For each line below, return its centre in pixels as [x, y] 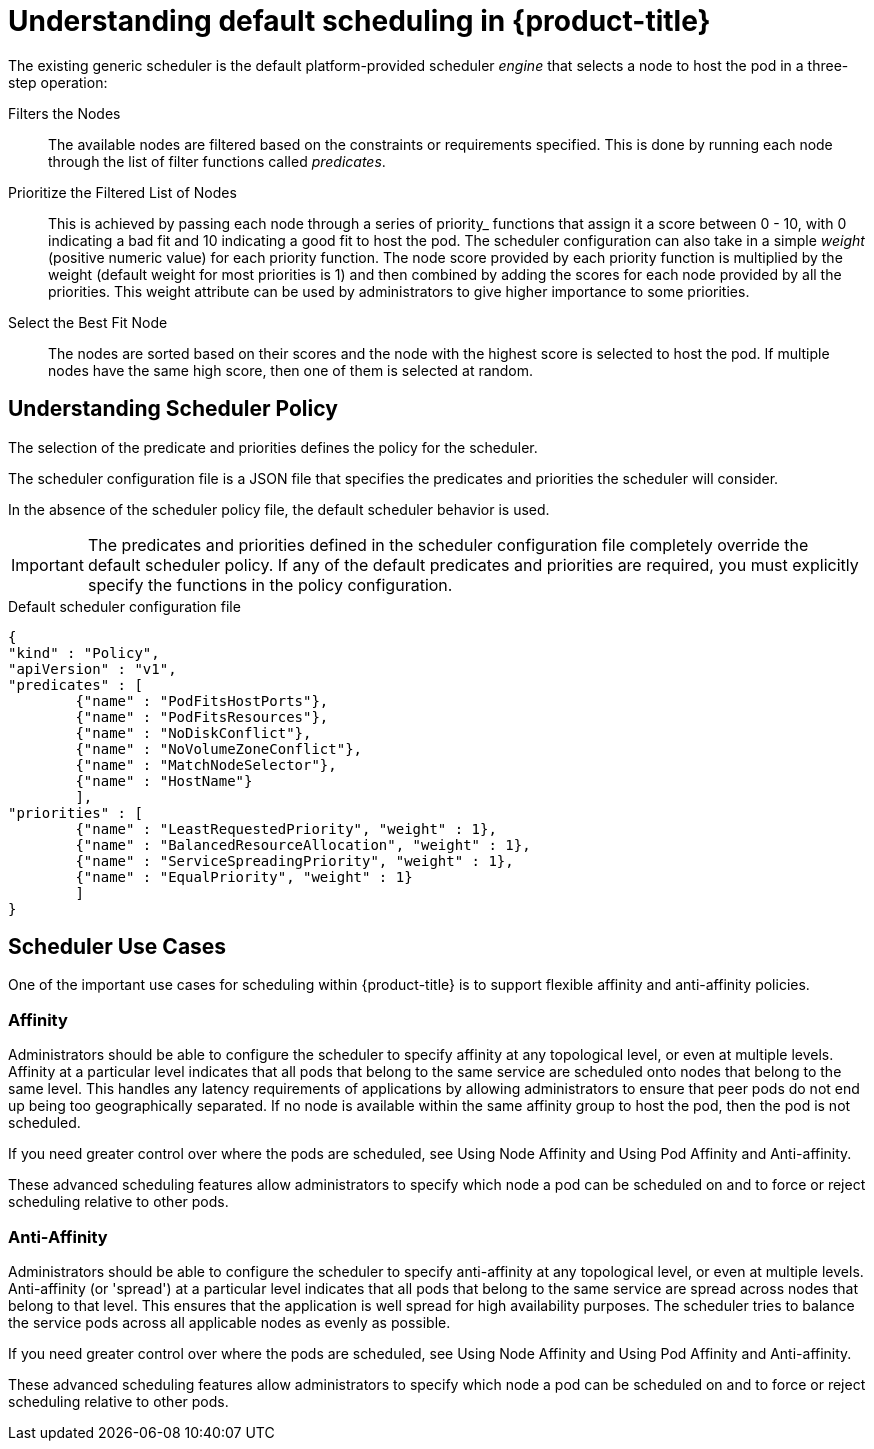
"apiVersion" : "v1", [92, 668]
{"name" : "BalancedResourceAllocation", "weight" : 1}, [303, 844]
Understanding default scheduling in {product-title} [359, 21]
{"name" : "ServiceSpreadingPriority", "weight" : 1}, [294, 860]
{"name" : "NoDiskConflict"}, [193, 732]
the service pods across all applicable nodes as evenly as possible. [229, 1322]
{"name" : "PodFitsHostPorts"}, [202, 700]
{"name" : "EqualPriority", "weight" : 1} [244, 876]
